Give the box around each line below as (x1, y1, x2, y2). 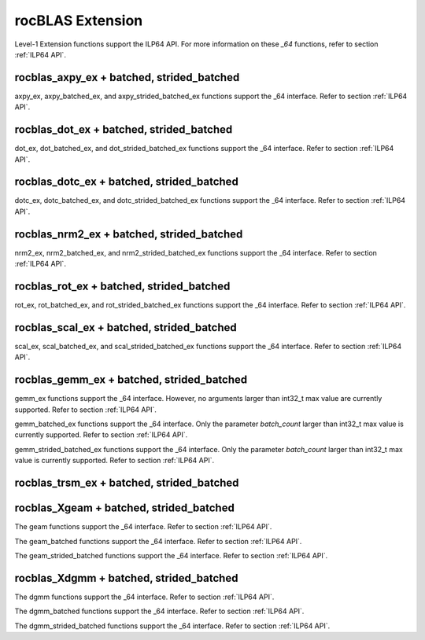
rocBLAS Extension (14, 12, 143, 29)
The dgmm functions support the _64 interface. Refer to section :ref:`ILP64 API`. (14, 592, 275, 601)
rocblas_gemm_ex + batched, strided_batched (14, 373, 248, 387)
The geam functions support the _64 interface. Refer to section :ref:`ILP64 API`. (14, 522, 272, 531)
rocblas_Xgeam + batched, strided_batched (14, 502, 235, 515)
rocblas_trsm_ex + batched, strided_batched (14, 476, 239, 489)
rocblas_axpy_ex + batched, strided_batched (14, 71, 240, 84)
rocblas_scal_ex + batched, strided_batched (14, 321, 237, 334)
